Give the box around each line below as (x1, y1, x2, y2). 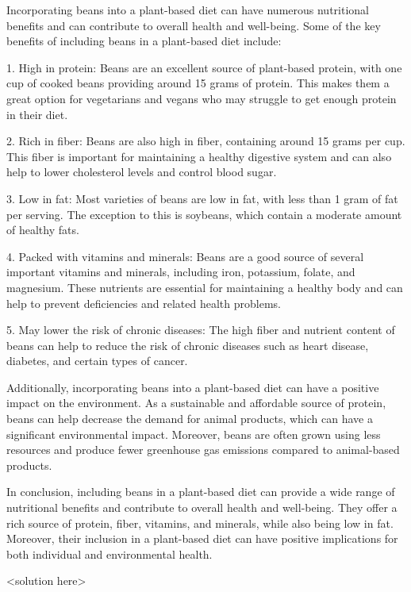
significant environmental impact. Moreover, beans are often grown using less (6, 425, 381, 442)
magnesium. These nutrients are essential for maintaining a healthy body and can (6, 279, 403, 295)
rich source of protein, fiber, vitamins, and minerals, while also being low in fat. (6, 514, 394, 531)
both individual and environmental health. (6, 545, 213, 562)
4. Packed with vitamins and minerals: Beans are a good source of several (6, 248, 364, 264)
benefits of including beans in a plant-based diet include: (6, 33, 282, 49)
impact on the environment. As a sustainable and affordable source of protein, (6, 394, 386, 411)
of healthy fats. (6, 221, 79, 238)
